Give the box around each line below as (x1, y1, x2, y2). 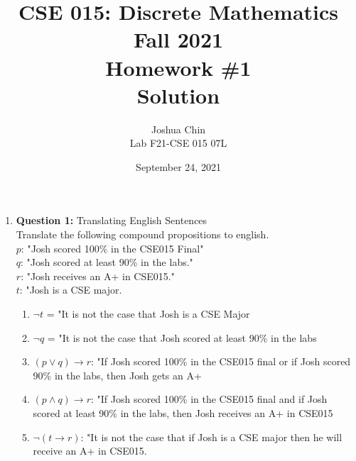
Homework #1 (105, 52, 252, 82)
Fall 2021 (133, 25, 224, 54)
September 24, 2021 (136, 159, 221, 174)
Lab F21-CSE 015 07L (129, 135, 227, 150)
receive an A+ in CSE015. (33, 443, 147, 458)
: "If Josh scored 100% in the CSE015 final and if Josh (90, 391, 328, 406)
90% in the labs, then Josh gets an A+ (33, 367, 202, 382)
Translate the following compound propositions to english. (16, 227, 269, 242)
